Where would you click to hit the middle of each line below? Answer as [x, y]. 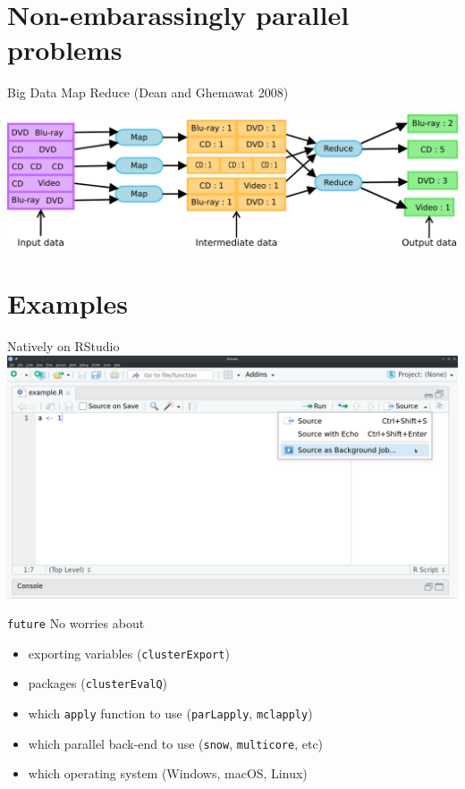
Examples [68, 303]
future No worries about [76, 623]
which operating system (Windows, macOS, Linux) [168, 773]
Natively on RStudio [63, 346]
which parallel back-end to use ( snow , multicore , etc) [176, 743]
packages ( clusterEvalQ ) [97, 683]
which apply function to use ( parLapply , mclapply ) [170, 713]
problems [65, 50]
